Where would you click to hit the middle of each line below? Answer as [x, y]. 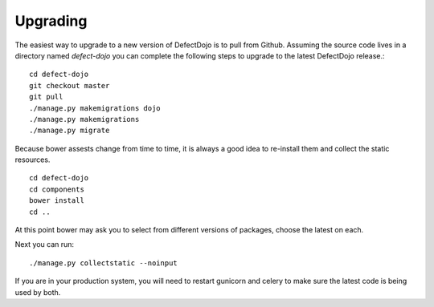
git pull [46, 97]
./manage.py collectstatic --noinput [104, 263]
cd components [57, 189]
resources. [33, 160]
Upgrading [51, 21]
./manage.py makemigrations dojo [95, 108]
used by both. [38, 292]
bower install [57, 201]
